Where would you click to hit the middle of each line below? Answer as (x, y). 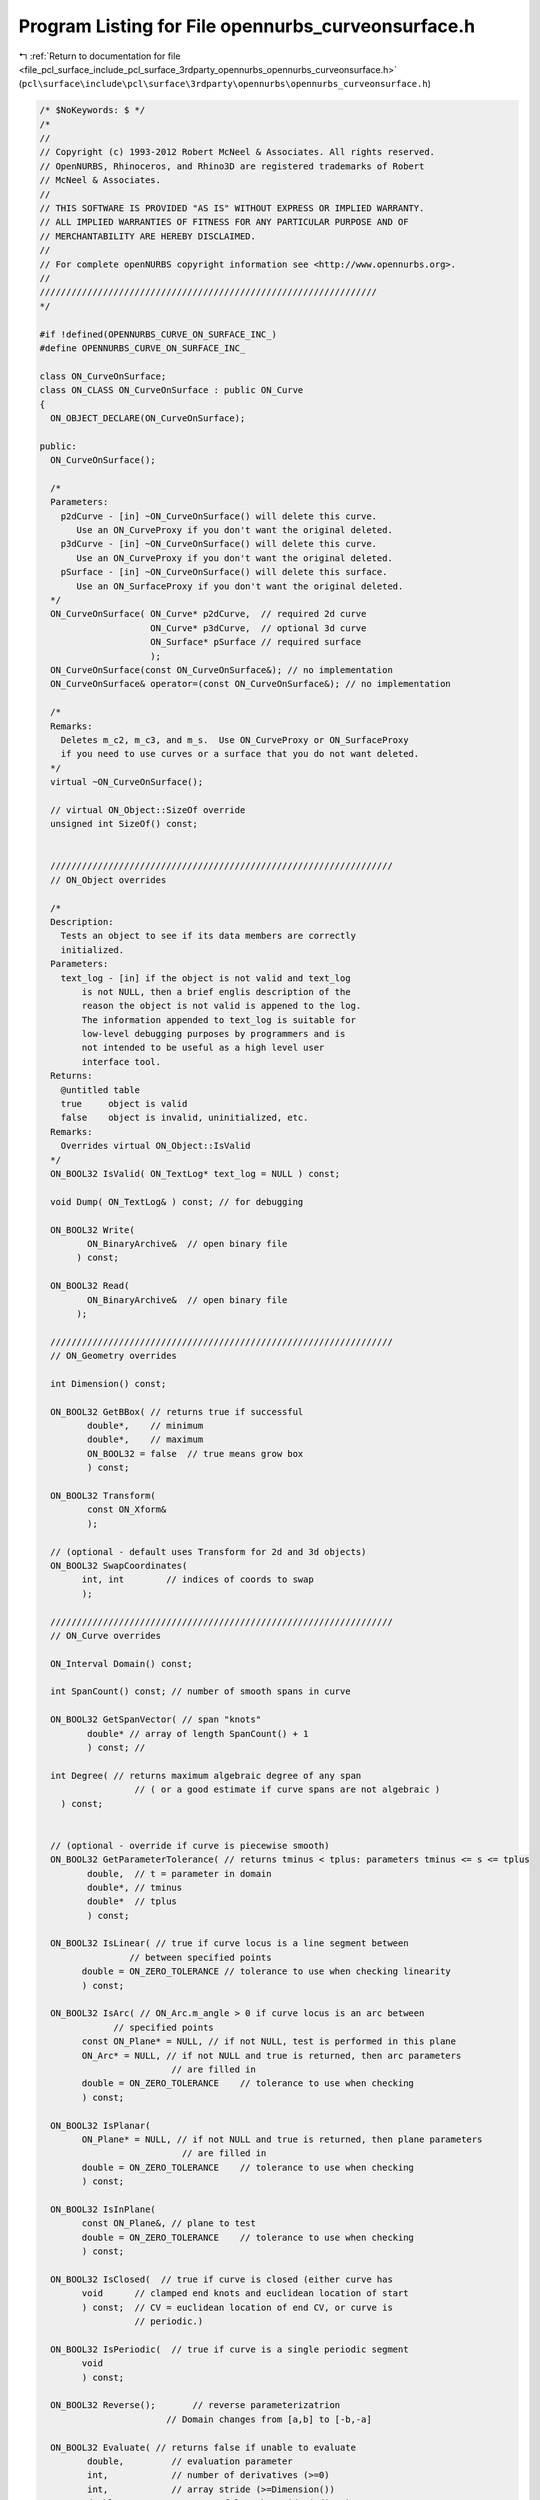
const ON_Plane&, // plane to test (169, 2223)
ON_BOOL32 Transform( (103, 1495)
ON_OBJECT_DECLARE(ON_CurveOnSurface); (148, 418)
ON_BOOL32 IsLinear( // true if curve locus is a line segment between (229, 1943)
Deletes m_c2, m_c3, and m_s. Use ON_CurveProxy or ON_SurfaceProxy (234, 739)
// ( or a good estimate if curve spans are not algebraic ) (287, 1789)
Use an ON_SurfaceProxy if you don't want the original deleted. (240, 586)
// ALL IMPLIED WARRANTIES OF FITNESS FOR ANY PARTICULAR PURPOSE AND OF (224, 222)
